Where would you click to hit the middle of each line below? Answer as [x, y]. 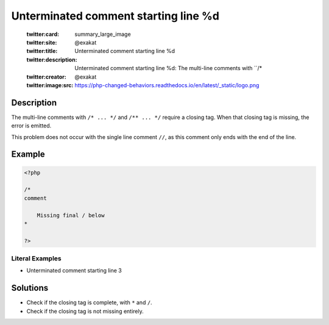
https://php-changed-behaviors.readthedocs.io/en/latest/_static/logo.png [167, 85]
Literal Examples [36, 259]
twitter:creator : [46, 77]
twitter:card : [43, 34]
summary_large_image [103, 34]
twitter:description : [52, 59]
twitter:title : [42, 51]
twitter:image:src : [50, 85]
